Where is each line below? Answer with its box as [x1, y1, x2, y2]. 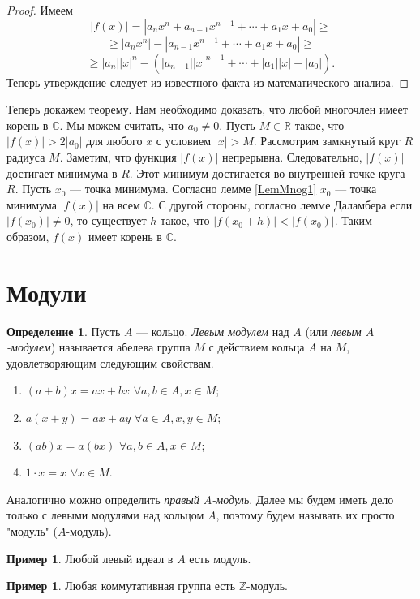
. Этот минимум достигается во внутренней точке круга [129, 164, 405, 181]
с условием [156, 132, 212, 149]
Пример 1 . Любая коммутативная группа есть [6, 577, 236, 594]
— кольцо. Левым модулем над [136, 322, 289, 339]
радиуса [6, 148, 45, 165]
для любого [86, 132, 143, 149]
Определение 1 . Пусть [6, 322, 121, 339]
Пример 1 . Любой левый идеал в [6, 549, 174, 567]
